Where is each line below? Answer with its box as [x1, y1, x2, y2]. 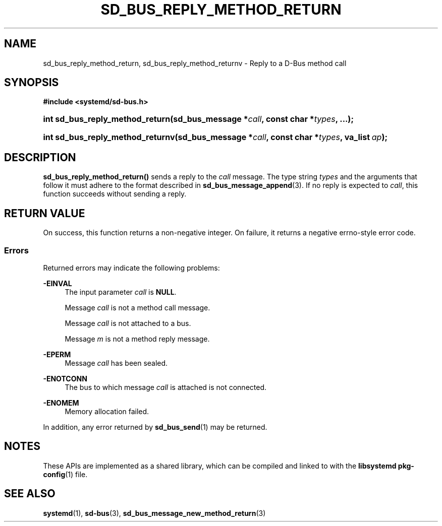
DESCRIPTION [4, 151, 76, 164]
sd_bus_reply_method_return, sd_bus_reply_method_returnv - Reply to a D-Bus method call [43, 58, 347, 68]
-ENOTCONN [43, 374, 87, 383]
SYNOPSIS [4, 76, 59, 89]
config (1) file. [43, 470, 88, 479]
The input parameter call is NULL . [65, 287, 177, 296]
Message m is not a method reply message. [65, 334, 210, 343]
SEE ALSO [4, 487, 56, 500]
